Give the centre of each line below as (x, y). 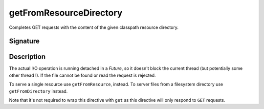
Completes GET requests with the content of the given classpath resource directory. (94, 27)
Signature (24, 41)
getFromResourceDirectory (66, 13)
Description (27, 57)
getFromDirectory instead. (38, 91)
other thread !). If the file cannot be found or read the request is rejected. (82, 75)
